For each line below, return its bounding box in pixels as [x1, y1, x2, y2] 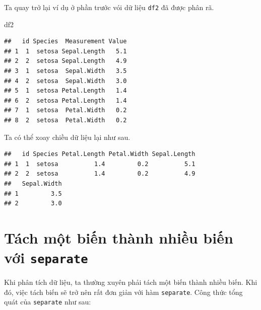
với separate [4, 247, 88, 268]
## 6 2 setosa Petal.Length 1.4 [4, 97, 127, 104]
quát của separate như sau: [4, 296, 91, 307]
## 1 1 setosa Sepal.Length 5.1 [4, 47, 127, 55]
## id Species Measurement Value [4, 38, 127, 45]
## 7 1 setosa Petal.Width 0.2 [4, 107, 127, 114]
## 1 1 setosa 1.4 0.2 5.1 [4, 160, 195, 168]
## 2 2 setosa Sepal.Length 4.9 [4, 57, 127, 65]
